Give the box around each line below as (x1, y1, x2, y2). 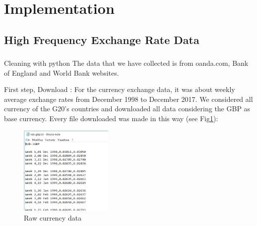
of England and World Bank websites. (4, 67, 119, 78)
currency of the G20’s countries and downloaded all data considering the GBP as (4, 103, 251, 114)
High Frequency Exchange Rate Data (4, 32, 199, 47)
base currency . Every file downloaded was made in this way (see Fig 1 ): (4, 113, 218, 124)
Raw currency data (24, 212, 82, 223)
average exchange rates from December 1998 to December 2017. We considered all (4, 93, 253, 104)
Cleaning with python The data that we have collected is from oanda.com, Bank (4, 58, 249, 68)
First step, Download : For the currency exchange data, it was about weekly (4, 84, 235, 94)
